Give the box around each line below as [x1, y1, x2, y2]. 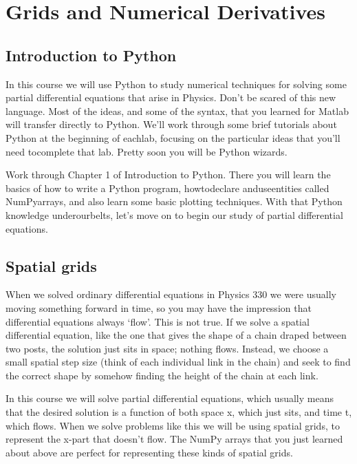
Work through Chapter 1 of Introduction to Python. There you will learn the [6, 167, 331, 182]
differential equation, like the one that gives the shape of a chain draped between [6, 328, 347, 342]
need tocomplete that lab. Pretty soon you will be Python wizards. [6, 144, 288, 158]
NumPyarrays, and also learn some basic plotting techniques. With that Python [6, 194, 343, 209]
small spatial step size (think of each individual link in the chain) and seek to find [6, 355, 351, 369]
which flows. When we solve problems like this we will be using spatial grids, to [6, 418, 340, 432]
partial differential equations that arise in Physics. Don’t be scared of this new [6, 90, 336, 105]
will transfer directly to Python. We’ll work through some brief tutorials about [6, 117, 337, 131]
